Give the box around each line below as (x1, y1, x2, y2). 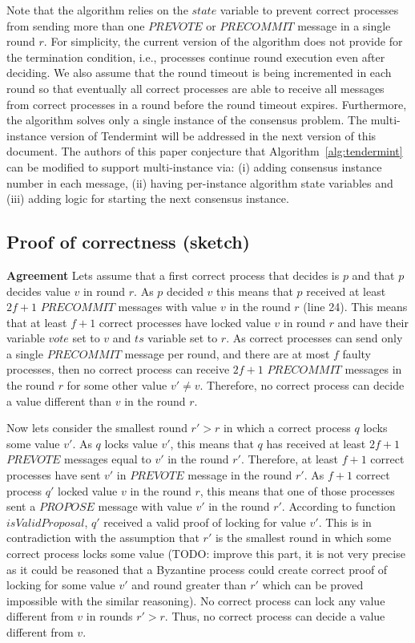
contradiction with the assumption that (6, 529, 199, 546)
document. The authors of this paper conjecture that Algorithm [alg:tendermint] (6, 143, 403, 160)
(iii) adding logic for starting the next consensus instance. (6, 190, 289, 207)
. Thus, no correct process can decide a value (164, 608, 385, 625)
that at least (6, 313, 67, 330)
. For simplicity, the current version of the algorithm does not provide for (43, 33, 403, 50)
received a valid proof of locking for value (103, 513, 306, 530)
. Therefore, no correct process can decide (199, 377, 405, 394)
